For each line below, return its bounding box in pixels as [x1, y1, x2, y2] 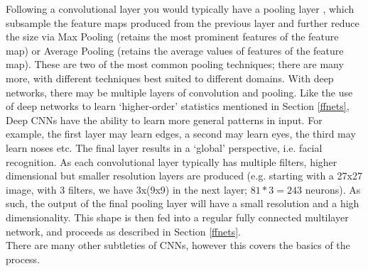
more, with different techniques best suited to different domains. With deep [6, 70, 334, 85]
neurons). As [305, 182, 361, 197]
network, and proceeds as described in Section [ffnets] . [6, 223, 242, 238]
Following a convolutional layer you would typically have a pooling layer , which [6, 1, 355, 16]
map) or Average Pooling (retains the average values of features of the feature [6, 43, 344, 57]
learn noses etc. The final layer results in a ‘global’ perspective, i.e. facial [6, 140, 323, 155]
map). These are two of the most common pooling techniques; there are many [6, 57, 344, 72]
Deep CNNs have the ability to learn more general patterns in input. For [6, 112, 323, 127]
